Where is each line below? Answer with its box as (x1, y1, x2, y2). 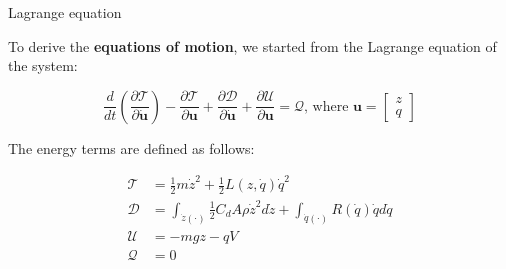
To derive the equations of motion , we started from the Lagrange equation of (8, 35, 497, 56)
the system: (8, 55, 78, 76)
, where (304, 99, 349, 114)
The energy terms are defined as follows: (8, 137, 255, 158)
